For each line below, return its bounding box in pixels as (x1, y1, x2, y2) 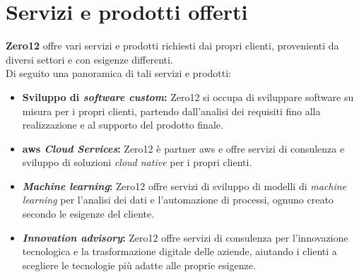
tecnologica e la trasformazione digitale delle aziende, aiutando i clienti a (22, 244, 337, 259)
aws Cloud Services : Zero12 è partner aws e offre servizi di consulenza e (22, 141, 345, 155)
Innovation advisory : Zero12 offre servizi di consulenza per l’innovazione (22, 230, 348, 244)
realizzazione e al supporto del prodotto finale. (22, 117, 223, 132)
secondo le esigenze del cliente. (22, 206, 155, 221)
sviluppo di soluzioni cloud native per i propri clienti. (22, 155, 252, 170)
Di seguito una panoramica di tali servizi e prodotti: (6, 66, 231, 81)
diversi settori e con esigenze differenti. (6, 52, 173, 66)
